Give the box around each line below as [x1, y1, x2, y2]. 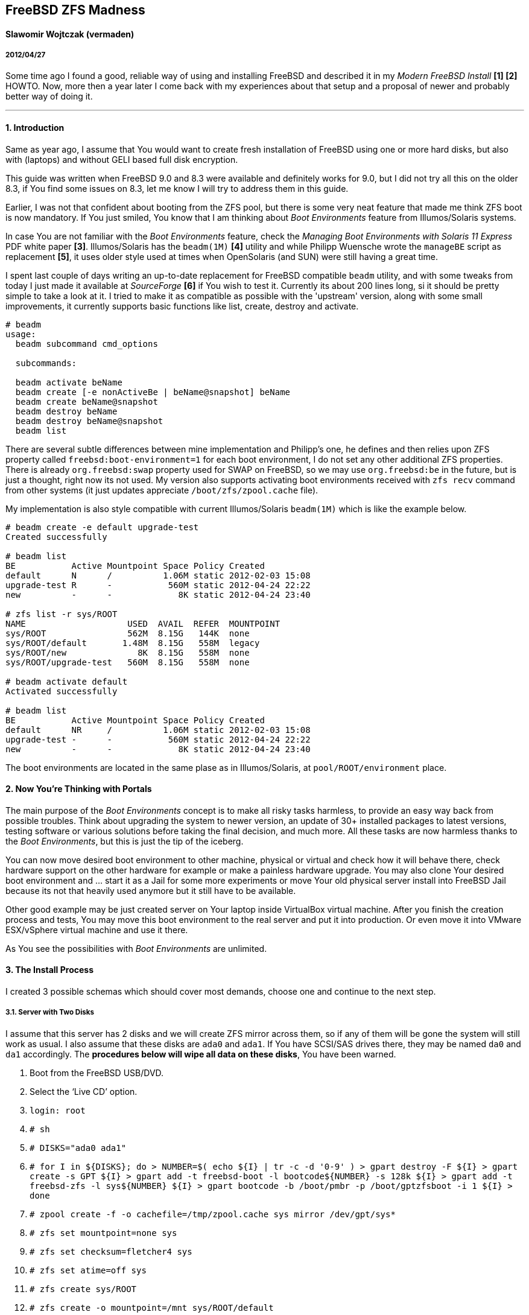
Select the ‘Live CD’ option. [30, 1086, 138, 1097]
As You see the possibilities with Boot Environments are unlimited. [5, 943, 267, 954]
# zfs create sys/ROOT [30, 1284, 137, 1294]
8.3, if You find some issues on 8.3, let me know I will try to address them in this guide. [5, 183, 349, 194]
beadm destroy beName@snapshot [15, 416, 163, 426]
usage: [5, 329, 36, 339]
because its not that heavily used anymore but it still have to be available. [5, 885, 296, 896]
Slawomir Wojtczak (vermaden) [5, 28, 135, 39]
